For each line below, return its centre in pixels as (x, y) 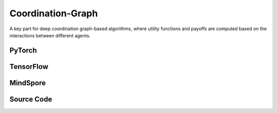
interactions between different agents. (50, 35)
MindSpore (28, 83)
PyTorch (23, 50)
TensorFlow (29, 66)
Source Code (31, 99)
